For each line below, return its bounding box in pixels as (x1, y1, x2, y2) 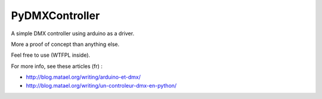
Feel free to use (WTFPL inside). (11, 51, 91, 59)
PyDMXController (11, 9, 100, 22)
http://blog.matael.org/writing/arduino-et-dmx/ (26, 73, 141, 81)
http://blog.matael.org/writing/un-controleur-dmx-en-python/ (26, 82, 177, 89)
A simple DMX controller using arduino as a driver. (11, 30, 134, 37)
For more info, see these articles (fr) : (11, 63, 103, 70)
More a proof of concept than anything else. (11, 41, 120, 48)
